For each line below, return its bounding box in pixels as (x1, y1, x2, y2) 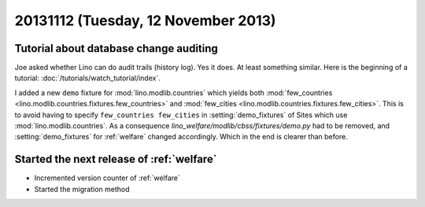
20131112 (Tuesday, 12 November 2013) (14, 12, 276, 29)
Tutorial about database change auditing (14, 42, 218, 55)
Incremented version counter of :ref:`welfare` (34, 173, 180, 183)
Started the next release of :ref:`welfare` (14, 153, 217, 166)
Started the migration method (34, 184, 130, 194)
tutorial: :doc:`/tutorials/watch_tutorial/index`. (14, 73, 161, 83)
